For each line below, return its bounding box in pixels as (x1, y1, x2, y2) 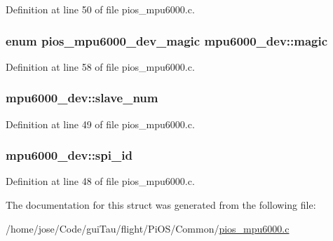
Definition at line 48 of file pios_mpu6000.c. (6, 174, 195, 188)
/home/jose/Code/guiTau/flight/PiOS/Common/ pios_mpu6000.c (6, 221, 290, 235)
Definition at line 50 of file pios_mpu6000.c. (6, 2, 195, 16)
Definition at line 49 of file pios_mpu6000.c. (6, 116, 195, 131)
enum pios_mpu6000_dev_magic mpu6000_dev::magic (6, 32, 328, 49)
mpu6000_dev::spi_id (6, 146, 132, 164)
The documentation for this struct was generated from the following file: (6, 198, 316, 212)
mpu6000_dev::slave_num (6, 89, 158, 106)
